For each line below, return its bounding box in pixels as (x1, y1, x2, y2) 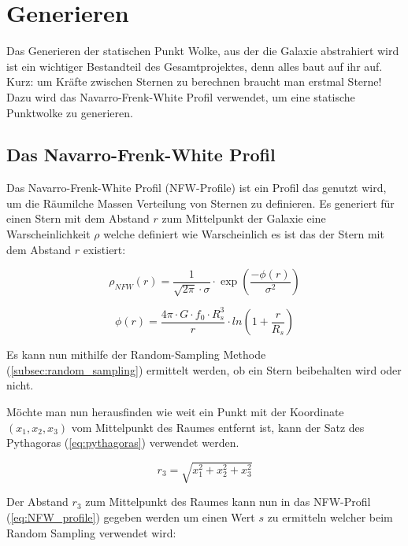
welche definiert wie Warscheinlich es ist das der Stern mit (103, 226, 384, 242)
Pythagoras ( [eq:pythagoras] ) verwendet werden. (6, 434, 239, 451)
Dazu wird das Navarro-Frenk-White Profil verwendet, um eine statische (6, 88, 355, 105)
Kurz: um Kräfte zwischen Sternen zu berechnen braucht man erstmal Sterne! (6, 73, 382, 90)
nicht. (6, 377, 34, 393)
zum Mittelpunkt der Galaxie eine (161, 210, 326, 227)
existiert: (83, 241, 126, 257)
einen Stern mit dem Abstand (6, 210, 150, 227)
